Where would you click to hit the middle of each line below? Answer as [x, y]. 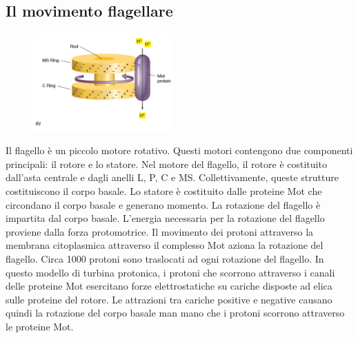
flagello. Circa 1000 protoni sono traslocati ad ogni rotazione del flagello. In [165, 259]
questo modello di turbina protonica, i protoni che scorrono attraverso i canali [170, 272]
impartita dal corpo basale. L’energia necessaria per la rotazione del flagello [165, 218]
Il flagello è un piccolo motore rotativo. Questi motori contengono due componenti [179, 150]
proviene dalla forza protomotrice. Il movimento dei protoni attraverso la [160, 231]
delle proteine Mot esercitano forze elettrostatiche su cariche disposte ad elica [169, 286]
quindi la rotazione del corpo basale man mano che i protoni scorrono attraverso [175, 313]
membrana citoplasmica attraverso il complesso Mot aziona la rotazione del [165, 245]
